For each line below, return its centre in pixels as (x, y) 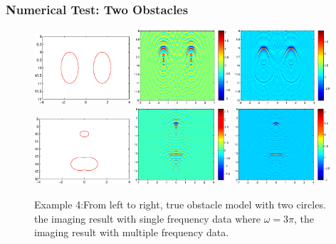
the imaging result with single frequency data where (147, 218)
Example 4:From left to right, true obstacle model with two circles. (180, 205)
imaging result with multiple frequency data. (132, 232)
